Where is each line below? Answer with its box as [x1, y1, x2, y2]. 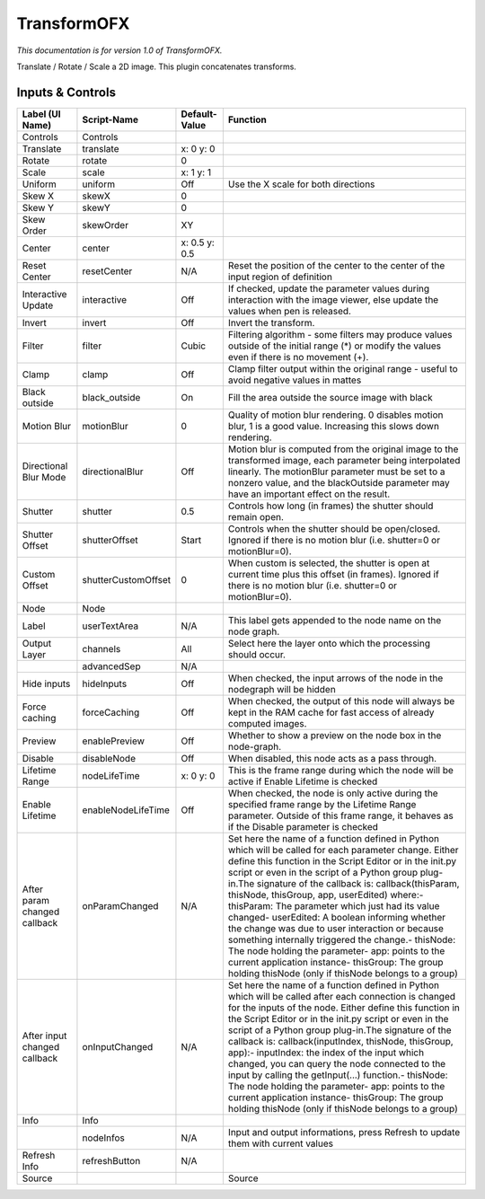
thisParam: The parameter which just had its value [227, 899, 440, 912]
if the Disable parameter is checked [227, 820, 379, 833]
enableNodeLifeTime [82, 804, 171, 816]
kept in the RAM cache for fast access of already [227, 706, 435, 719]
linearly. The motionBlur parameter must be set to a [227, 465, 445, 478]
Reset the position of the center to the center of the [227, 259, 445, 271]
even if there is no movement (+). [227, 350, 369, 363]
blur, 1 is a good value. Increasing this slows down [227, 419, 440, 432]
